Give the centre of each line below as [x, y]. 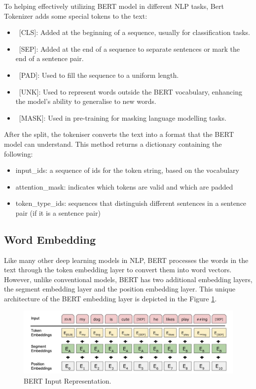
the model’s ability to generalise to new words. [86, 101]
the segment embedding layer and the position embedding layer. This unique [120, 289]
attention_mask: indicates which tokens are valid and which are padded [124, 186]
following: [18, 153]
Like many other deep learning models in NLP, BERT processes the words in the [126, 260]
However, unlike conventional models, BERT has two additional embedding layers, [128, 279]
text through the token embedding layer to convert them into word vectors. [118, 270]
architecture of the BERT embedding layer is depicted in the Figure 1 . [110, 299]
